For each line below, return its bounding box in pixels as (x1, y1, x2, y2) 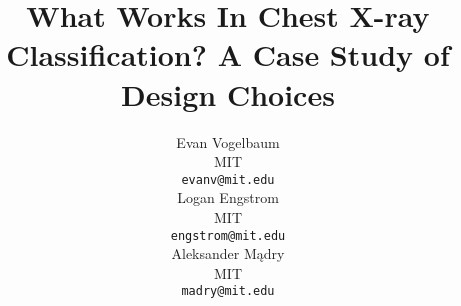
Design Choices (121, 73, 335, 114)
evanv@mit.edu (181, 172, 275, 187)
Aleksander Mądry (171, 243, 285, 264)
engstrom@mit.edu (170, 228, 286, 243)
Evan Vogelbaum (176, 131, 280, 152)
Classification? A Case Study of (6, 34, 450, 75)
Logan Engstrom (177, 187, 279, 208)
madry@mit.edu (181, 284, 275, 299)
